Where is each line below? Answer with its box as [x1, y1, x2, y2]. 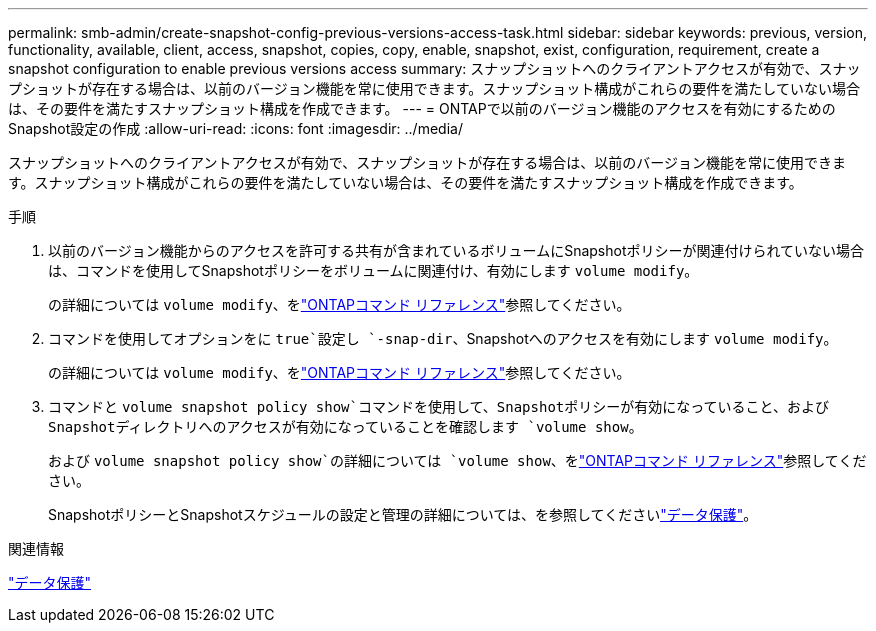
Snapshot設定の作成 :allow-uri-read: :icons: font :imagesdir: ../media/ [8, 120, 463, 137]
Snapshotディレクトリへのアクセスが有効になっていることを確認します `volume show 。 [48, 418, 643, 435]
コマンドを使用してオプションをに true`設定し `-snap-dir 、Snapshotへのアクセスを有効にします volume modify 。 [48, 330, 838, 347]
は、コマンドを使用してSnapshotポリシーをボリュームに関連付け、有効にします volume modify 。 [48, 262, 699, 279]
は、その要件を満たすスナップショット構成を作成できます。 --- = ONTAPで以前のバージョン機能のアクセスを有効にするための [8, 100, 836, 117]
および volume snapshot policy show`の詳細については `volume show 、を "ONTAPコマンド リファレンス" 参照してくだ [48, 452, 867, 469]
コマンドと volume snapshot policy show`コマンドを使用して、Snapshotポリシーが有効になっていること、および [48, 398, 829, 415]
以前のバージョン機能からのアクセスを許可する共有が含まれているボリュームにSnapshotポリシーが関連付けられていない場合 [48, 242, 865, 259]
